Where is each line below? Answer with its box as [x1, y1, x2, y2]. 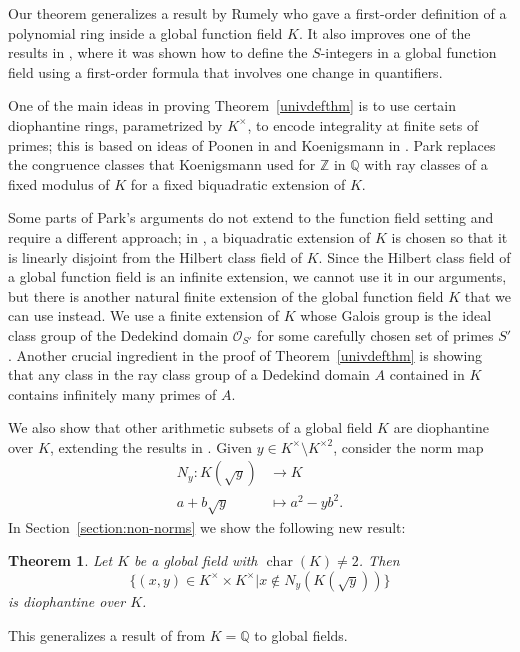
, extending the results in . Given [49, 436, 253, 457]
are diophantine [393, 417, 490, 438]
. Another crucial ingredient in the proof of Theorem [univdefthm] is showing [8, 344, 483, 365]
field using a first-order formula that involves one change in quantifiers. [8, 61, 443, 82]
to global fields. [254, 624, 348, 645]
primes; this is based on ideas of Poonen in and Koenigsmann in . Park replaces [8, 134, 496, 155]
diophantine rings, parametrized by [8, 114, 223, 135]
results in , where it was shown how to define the [8, 42, 308, 63]
